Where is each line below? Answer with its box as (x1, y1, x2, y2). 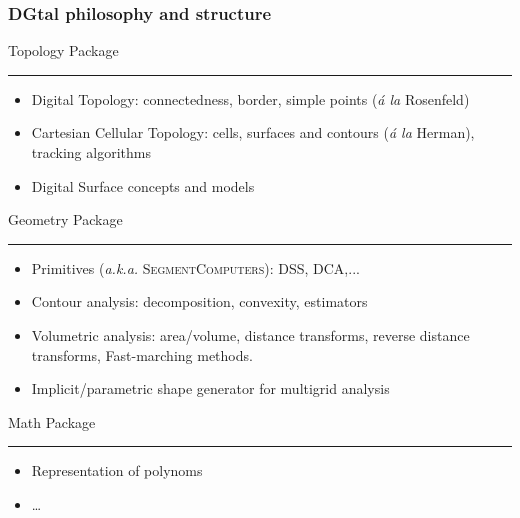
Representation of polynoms (31, 460, 203, 481)
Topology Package (8, 40, 119, 61)
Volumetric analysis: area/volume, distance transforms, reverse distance (31, 324, 470, 345)
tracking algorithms (31, 142, 151, 162)
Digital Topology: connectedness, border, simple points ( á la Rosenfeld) (31, 88, 470, 109)
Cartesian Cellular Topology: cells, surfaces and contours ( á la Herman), (31, 122, 475, 143)
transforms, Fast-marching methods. (31, 344, 253, 365)
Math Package (8, 411, 96, 432)
